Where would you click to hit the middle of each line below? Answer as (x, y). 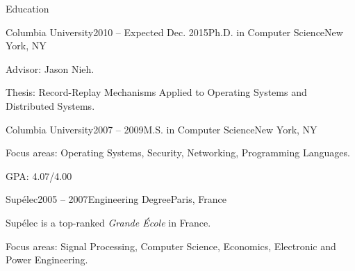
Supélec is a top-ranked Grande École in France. (108, 222)
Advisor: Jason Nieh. (50, 68)
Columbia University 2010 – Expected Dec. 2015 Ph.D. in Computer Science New (174, 32)
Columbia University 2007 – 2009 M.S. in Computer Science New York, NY (162, 129)
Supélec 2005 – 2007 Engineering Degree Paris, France (116, 199)
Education (27, 8)
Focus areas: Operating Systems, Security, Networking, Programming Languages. (178, 153)
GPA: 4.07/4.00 (39, 175)
